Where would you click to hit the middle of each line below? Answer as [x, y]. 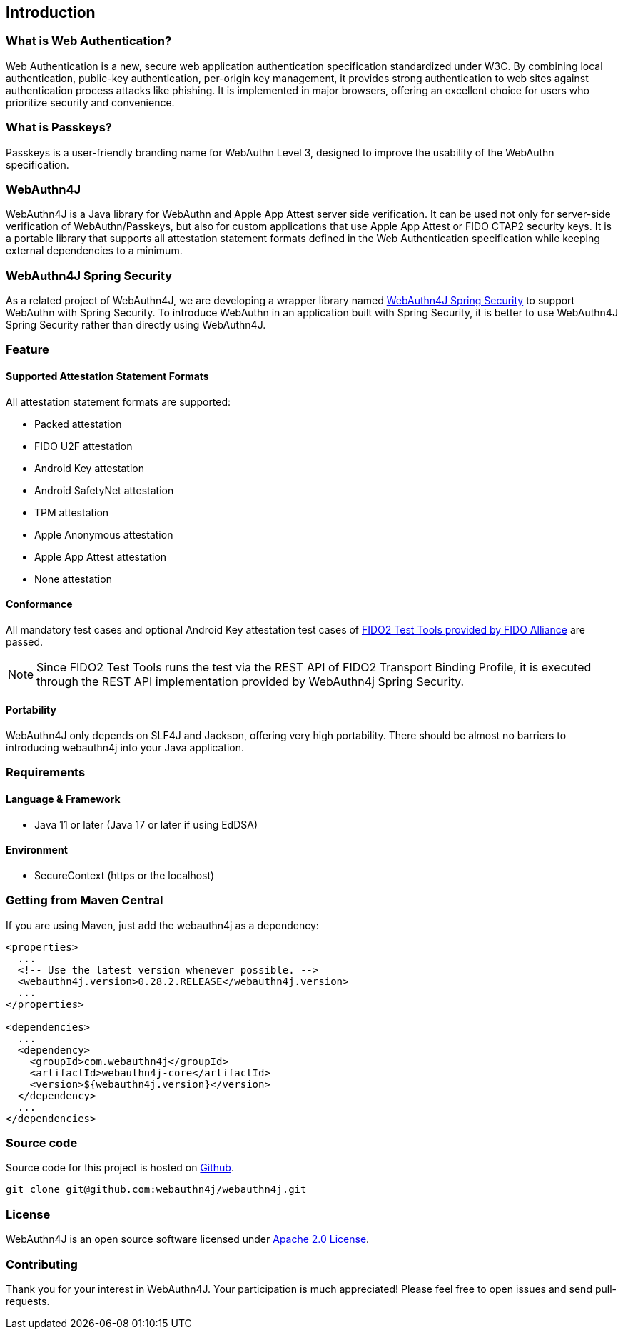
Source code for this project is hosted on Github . [120, 1168]
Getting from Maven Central [85, 900]
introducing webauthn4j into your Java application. [125, 748]
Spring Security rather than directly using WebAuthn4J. [136, 325]
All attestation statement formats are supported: [118, 401]
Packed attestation [78, 424]
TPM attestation [72, 512]
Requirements [46, 772]
